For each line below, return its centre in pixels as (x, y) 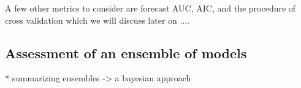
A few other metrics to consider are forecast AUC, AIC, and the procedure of (150, 8)
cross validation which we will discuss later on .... (97, 20)
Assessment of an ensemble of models (126, 52)
